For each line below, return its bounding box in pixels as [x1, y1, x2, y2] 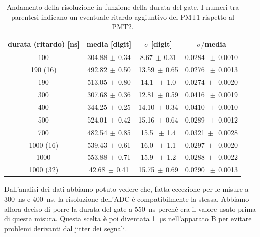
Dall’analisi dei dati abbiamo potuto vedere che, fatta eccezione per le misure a [4, 184, 249, 194]
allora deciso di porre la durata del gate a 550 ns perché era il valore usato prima [4, 203, 256, 214]
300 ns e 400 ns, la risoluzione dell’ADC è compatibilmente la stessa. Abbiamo [4, 193, 249, 204]
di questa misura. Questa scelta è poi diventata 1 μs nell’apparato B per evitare [4, 213, 252, 224]
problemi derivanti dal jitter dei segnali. [4, 223, 127, 233]
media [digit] [86, 38, 132, 49]
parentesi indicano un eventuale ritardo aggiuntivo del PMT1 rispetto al [11, 11, 235, 22]
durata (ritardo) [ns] [8, 38, 80, 49]
